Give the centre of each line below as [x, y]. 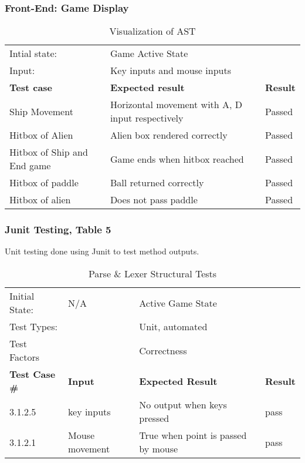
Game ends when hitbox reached [177, 159]
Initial [22, 296]
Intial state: [33, 53]
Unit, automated [173, 327]
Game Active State [149, 53]
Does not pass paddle [154, 200]
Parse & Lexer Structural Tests [152, 274]
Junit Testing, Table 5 [58, 229]
